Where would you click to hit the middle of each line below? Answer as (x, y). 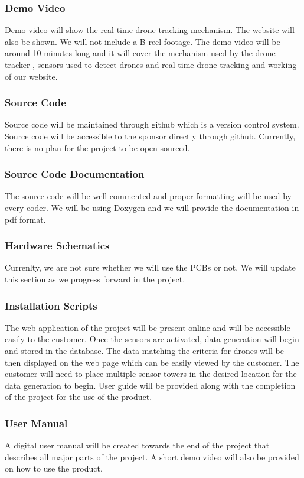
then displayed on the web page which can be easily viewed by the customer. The (152, 362)
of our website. (31, 76)
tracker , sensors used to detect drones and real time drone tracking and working (151, 64)
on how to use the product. (54, 468)
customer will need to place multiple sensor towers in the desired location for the (151, 374)
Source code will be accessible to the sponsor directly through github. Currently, (150, 136)
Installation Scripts (51, 305)
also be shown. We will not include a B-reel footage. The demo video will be (143, 41)
